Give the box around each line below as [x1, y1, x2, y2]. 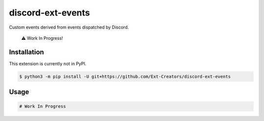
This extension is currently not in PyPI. [9, 61, 87, 67]
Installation [9, 48, 44, 56]
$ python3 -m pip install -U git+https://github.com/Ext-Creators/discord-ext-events [19, 73, 231, 79]
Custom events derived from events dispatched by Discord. [9, 24, 129, 30]
